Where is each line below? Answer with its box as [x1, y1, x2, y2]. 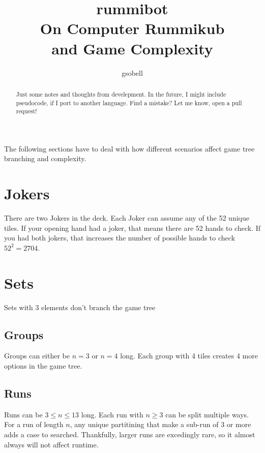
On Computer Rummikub [40, 18, 225, 39]
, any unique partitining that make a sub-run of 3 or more [70, 419, 251, 430]
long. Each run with [81, 409, 143, 419]
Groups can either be [4, 350, 70, 361]
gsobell [122, 67, 143, 78]
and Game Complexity [51, 38, 213, 58]
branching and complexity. [4, 153, 86, 164]
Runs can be [4, 409, 43, 419]
